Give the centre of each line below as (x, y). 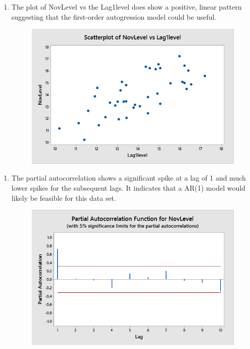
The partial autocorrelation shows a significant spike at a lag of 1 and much (129, 178)
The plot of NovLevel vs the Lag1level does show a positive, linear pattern (127, 7)
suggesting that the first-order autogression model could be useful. (114, 16)
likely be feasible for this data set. (64, 198)
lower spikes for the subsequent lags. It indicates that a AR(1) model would (128, 187)
